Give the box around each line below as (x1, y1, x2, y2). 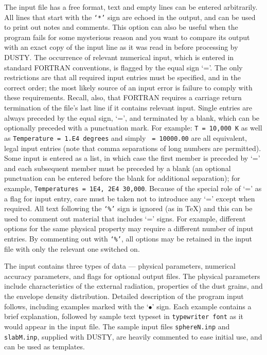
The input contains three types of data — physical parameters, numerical (4, 260, 236, 271)
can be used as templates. (4, 341, 85, 352)
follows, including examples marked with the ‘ (4, 301, 149, 311)
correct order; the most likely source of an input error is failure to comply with (4, 82, 253, 92)
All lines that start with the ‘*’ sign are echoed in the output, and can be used (4, 11, 256, 22)
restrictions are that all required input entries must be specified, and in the (4, 72, 241, 83)
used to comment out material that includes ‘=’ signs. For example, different (4, 213, 246, 223)
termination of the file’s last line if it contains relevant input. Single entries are (4, 102, 252, 113)
